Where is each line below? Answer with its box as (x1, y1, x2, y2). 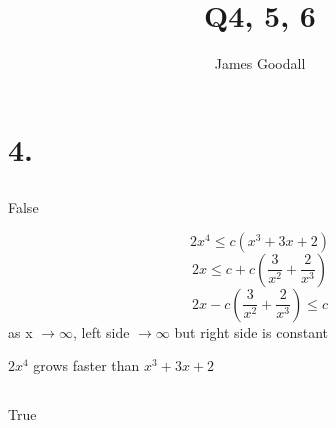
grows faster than (33, 355, 140, 376)
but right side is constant (174, 321, 328, 342)
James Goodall (214, 53, 306, 74)
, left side (72, 321, 130, 342)
